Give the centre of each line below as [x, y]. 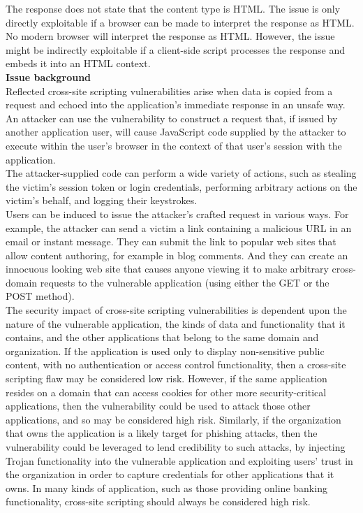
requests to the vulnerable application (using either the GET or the [185, 282]
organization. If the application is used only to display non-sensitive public [165, 351]
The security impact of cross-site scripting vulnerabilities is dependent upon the [176, 310]
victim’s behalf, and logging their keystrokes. [102, 200]
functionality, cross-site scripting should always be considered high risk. [158, 501]
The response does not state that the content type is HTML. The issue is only [173, 8]
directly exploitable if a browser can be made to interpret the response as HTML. [180, 22]
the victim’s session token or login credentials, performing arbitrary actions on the [181, 186]
